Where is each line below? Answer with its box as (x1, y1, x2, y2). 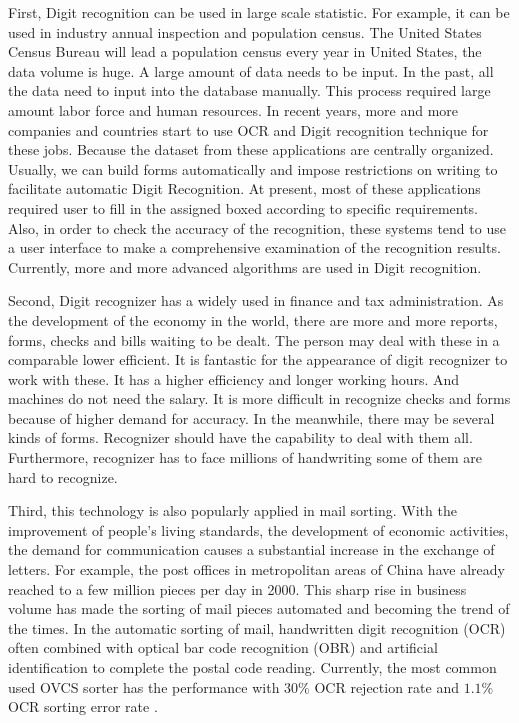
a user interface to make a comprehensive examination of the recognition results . (8, 237, 501, 258)
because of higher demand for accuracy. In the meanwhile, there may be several (8, 407, 495, 428)
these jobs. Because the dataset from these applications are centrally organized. (8, 139, 494, 160)
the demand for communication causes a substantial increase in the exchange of (8, 539, 495, 560)
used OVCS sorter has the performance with (8, 676, 280, 697)
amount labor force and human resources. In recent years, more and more (8, 99, 459, 120)
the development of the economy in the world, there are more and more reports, (8, 309, 498, 330)
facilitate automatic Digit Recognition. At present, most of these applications (8, 178, 481, 199)
